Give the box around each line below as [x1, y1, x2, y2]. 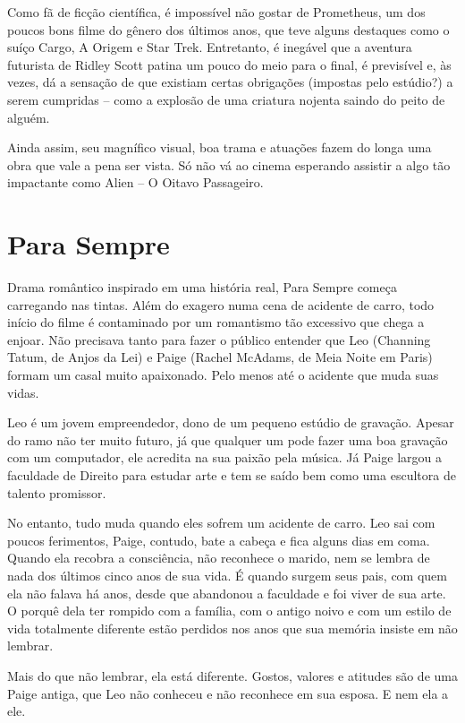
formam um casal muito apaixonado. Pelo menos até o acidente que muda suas [7, 366, 439, 384]
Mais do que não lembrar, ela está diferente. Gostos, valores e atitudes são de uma [7, 666, 458, 684]
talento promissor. [7, 483, 106, 502]
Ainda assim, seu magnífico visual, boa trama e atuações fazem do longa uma [7, 138, 432, 157]
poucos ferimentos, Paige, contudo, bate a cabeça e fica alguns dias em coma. [7, 530, 430, 549]
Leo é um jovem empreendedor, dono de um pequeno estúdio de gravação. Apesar [7, 413, 454, 432]
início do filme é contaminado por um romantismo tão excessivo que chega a [7, 313, 425, 331]
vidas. [7, 383, 39, 401]
